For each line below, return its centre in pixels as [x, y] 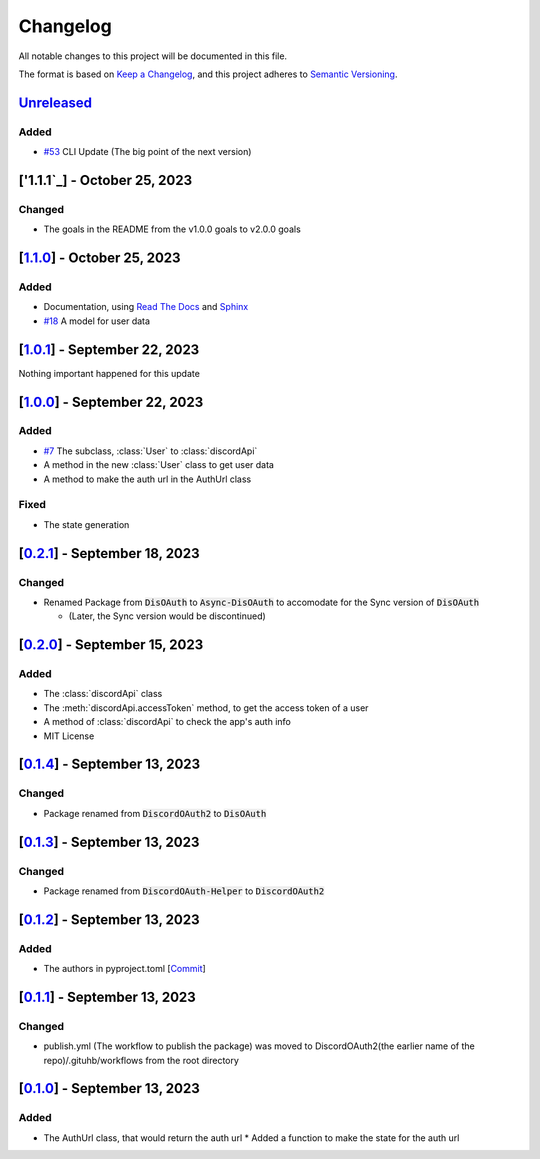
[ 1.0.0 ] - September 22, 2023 [111, 401]
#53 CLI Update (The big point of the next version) [147, 152]
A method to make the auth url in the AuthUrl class [147, 479]
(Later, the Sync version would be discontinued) [167, 616]
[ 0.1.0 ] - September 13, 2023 [109, 1088]
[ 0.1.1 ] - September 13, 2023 [107, 996]
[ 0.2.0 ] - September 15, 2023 [111, 645]
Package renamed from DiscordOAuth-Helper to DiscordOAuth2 [184, 891]
